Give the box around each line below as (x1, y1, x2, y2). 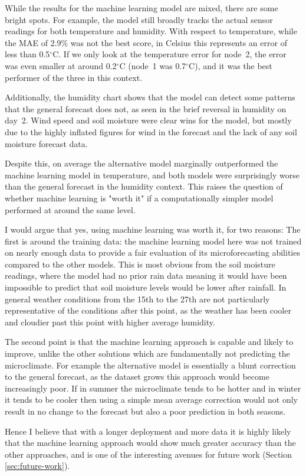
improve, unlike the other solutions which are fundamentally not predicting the (5, 347, 290, 360)
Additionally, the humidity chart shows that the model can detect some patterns (5, 91, 295, 103)
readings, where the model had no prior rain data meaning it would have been (5, 269, 287, 282)
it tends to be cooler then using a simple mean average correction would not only (5, 393, 298, 406)
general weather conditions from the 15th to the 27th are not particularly (5, 292, 270, 305)
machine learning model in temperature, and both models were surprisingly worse (5, 168, 300, 181)
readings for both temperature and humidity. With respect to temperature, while (5, 25, 297, 37)
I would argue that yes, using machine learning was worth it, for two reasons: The (5, 223, 301, 236)
